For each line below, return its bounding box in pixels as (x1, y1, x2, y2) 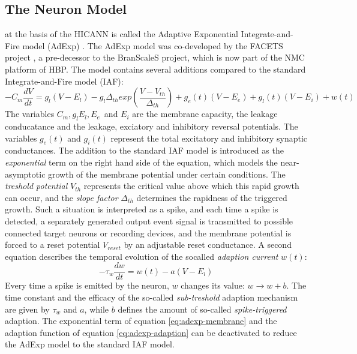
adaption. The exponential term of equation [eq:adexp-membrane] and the (5, 314, 277, 327)
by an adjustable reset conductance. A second (124, 238, 292, 251)
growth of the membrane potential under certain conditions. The (48, 167, 286, 180)
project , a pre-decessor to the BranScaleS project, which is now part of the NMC (5, 51, 305, 64)
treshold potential (5, 179, 68, 192)
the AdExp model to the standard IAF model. (5, 338, 175, 350)
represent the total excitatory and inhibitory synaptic (110, 131, 308, 144)
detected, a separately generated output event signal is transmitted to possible (5, 214, 293, 227)
